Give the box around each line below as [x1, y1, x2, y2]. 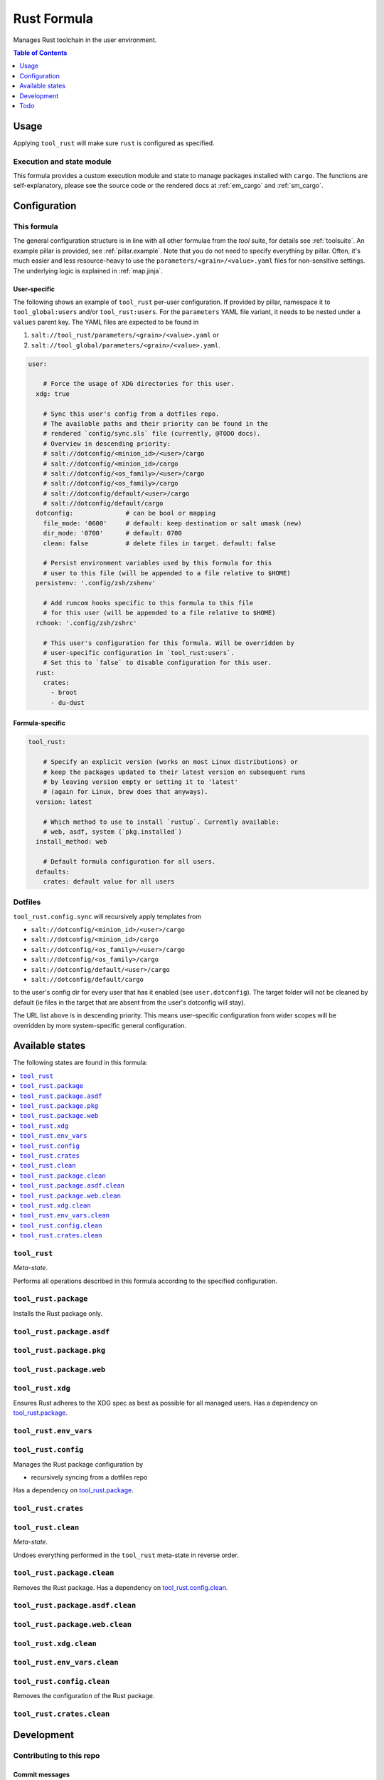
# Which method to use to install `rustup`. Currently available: [43, 817, 280, 826]
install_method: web [36, 837, 107, 846]
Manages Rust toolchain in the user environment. [13, 36, 157, 44]
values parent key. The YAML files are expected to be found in [13, 318, 199, 326]
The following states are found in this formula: [13, 1058, 148, 1067]
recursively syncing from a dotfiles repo [31, 1473, 148, 1482]
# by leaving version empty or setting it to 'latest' [43, 778, 238, 786]
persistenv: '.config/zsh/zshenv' [36, 579, 156, 587]
